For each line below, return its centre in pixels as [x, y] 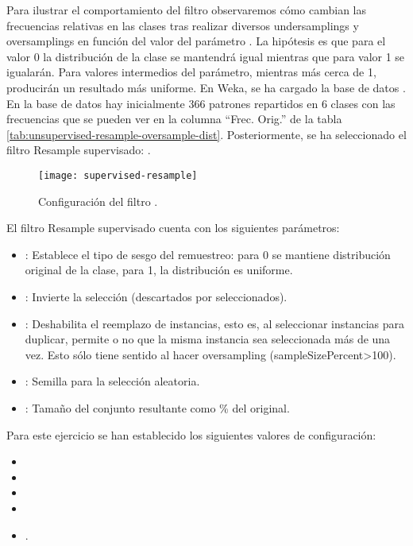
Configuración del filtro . [98, 201]
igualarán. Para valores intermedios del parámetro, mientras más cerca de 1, [191, 72]
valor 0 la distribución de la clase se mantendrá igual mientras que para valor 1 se [206, 56]
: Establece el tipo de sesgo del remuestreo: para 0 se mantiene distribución [208, 254]
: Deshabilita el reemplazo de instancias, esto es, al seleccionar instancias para [215, 323]
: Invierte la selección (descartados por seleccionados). [156, 296]
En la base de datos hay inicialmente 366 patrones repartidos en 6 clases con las [201, 103]
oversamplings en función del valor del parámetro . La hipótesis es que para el [196, 41]
